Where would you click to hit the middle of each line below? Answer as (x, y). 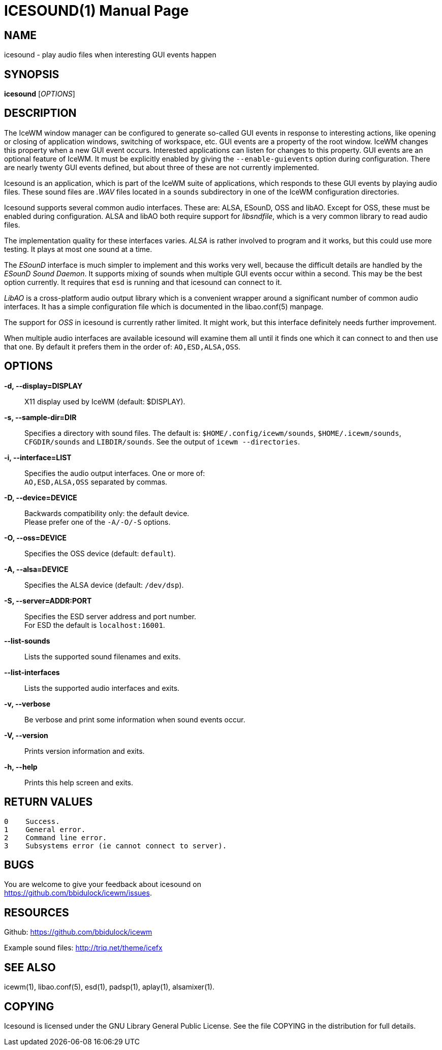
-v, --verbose (27, 704)
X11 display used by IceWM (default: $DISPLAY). (105, 401)
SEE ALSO (30, 967)
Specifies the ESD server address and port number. (110, 616)
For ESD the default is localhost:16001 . (95, 625)
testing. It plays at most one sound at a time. (78, 249)
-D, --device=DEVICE (41, 497)
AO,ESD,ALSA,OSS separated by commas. (96, 482)
